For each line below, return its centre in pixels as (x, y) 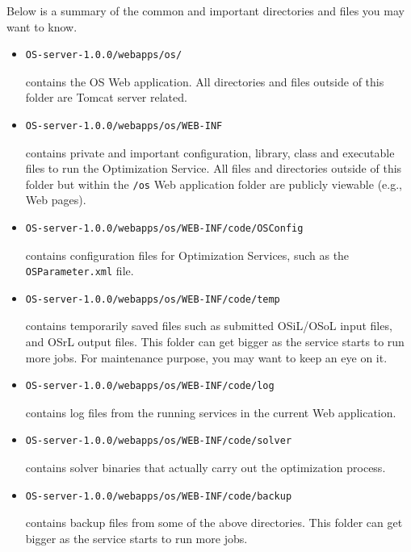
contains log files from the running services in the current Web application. (211, 412)
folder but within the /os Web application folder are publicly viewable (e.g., (214, 184)
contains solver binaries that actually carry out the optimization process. (205, 467)
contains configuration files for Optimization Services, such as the (187, 255)
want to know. (42, 26)
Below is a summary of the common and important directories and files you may (205, 10)
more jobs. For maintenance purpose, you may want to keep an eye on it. (206, 357)
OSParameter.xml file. (80, 271)
